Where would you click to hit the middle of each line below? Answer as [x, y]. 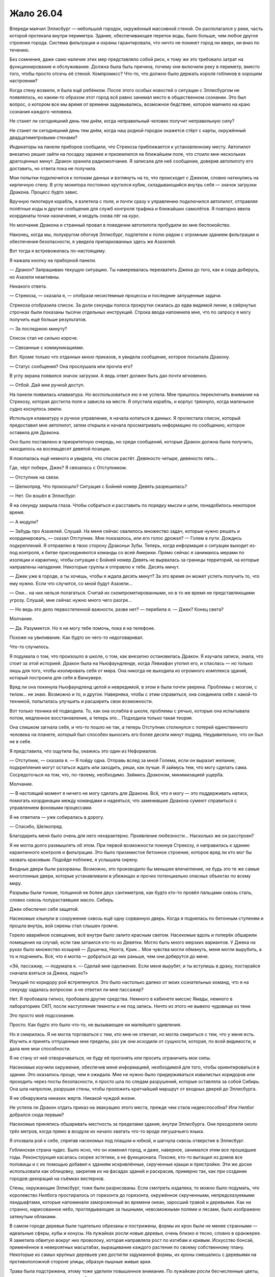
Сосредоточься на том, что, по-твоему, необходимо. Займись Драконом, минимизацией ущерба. [117, 774]
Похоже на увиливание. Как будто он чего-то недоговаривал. [77, 637]
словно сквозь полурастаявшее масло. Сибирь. [62, 900]
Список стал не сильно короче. [44, 338]
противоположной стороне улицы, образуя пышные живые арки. [81, 1262]
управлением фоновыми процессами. [51, 808]
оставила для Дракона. [35, 432]
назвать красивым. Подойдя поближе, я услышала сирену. [74, 859]
